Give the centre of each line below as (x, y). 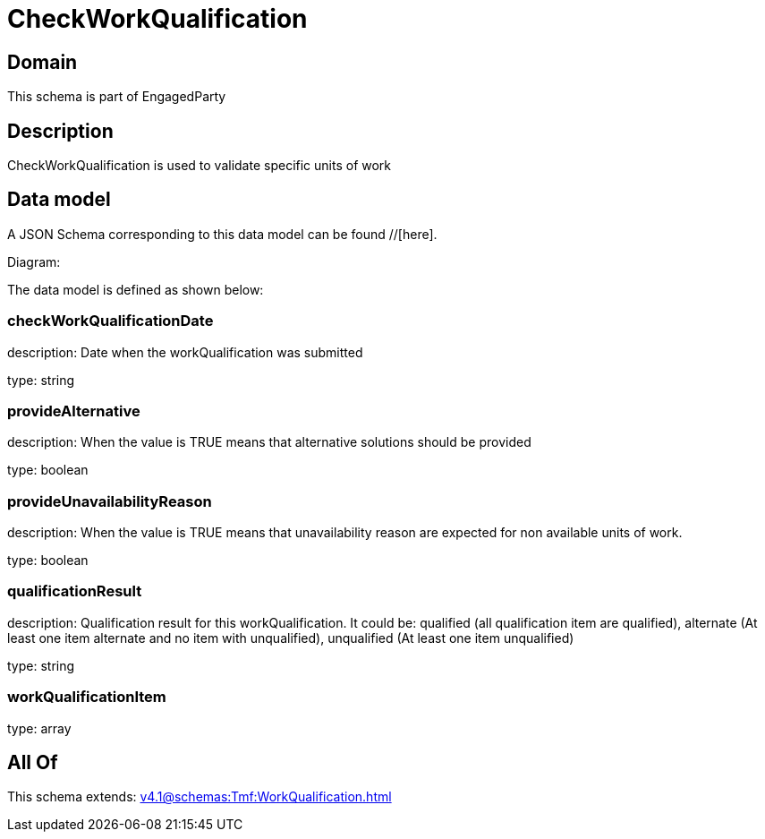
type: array (39, 728)
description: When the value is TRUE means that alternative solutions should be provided (269, 442)
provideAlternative (74, 411)
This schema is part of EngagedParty (117, 97)
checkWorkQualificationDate (110, 321)
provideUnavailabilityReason (110, 501)
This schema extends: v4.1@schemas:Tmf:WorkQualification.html (200, 797)
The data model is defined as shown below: (136, 289)
